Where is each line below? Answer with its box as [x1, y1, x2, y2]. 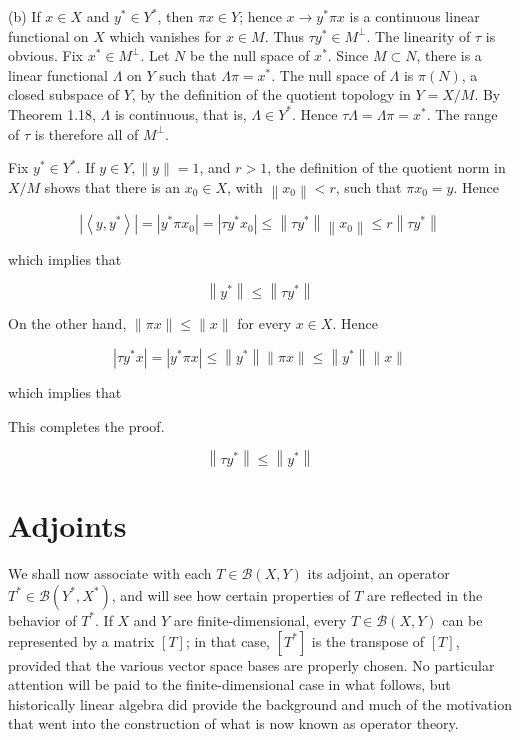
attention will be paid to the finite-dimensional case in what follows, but [8, 674, 451, 695]
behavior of [8, 609, 77, 630]
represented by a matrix [8, 630, 155, 651]
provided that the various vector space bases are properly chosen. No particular [8, 654, 495, 675]
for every [237, 313, 292, 334]
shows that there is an [44, 176, 181, 197]
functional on [8, 25, 89, 46]
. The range [426, 103, 498, 124]
